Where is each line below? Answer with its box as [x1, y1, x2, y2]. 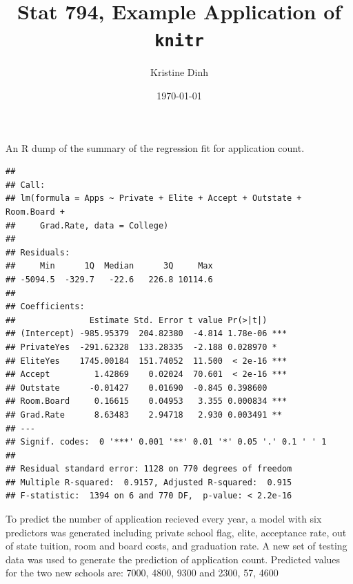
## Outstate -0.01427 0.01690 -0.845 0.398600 [6, 382, 268, 393]
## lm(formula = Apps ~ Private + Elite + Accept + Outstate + [6, 193, 302, 204]
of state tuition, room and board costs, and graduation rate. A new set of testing [6, 538, 347, 553]
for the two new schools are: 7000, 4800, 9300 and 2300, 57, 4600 [6, 565, 279, 580]
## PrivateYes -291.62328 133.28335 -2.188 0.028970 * [6, 342, 277, 352]
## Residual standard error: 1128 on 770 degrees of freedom [6, 464, 292, 474]
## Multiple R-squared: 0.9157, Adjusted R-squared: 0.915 [6, 477, 292, 487]
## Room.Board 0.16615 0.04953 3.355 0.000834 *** [6, 396, 288, 407]
